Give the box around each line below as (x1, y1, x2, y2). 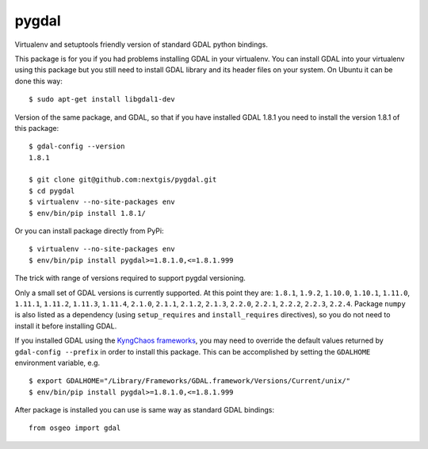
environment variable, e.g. (14, 358, 101, 367)
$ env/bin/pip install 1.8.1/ (29, 209, 147, 217)
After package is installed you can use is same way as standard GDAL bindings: (14, 405, 275, 415)
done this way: (14, 76, 63, 86)
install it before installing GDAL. (14, 321, 117, 331)
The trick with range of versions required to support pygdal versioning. (14, 274, 246, 283)
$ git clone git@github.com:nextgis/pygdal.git (29, 175, 217, 184)
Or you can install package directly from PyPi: (14, 226, 164, 236)
